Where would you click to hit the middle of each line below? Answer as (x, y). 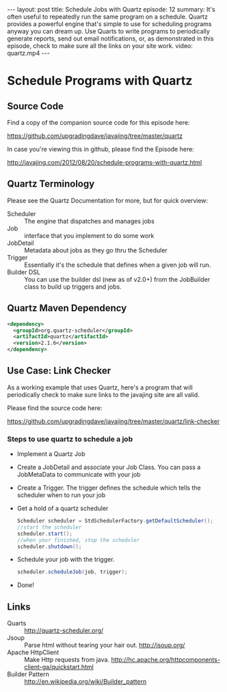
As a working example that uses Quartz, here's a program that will (100, 387)
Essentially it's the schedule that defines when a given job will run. (118, 265)
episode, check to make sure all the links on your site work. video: (100, 46)
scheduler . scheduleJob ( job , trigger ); (72, 572)
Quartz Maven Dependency (67, 308)
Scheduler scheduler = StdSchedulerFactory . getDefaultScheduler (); (115, 521)
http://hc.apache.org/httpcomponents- (166, 660)
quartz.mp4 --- (28, 53)
